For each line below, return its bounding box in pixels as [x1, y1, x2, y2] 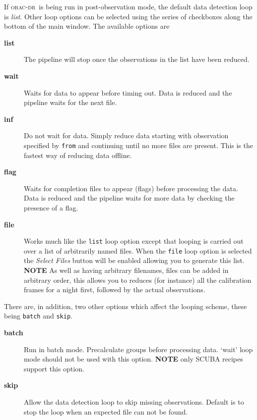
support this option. [24, 363, 84, 373]
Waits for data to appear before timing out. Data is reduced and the [24, 87, 232, 98]
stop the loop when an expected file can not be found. [24, 406, 188, 417]
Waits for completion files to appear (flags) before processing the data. [24, 183, 238, 193]
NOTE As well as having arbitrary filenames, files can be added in [24, 265, 229, 275]
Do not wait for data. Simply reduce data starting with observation [24, 130, 229, 141]
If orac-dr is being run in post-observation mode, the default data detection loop [4, 1, 253, 11]
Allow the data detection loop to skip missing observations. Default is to [24, 397, 244, 407]
